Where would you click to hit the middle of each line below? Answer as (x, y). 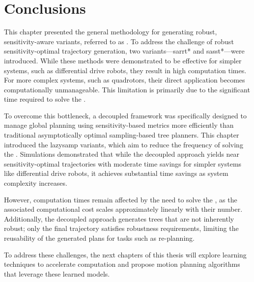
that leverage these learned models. (57, 273)
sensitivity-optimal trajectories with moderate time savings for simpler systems (123, 163)
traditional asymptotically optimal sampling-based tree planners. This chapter (122, 135)
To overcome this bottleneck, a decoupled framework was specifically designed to (125, 115)
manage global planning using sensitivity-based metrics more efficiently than (119, 125)
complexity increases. (36, 183)
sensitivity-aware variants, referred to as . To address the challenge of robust (119, 41)
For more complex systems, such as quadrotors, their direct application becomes (125, 80)
